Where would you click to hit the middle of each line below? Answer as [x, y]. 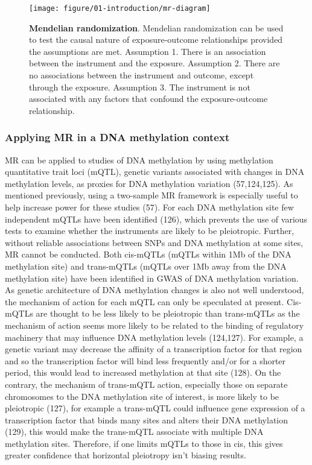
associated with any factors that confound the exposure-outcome [148, 99]
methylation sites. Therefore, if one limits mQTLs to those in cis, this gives [144, 443]
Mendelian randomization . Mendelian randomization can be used [156, 27]
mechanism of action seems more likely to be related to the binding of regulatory [154, 325]
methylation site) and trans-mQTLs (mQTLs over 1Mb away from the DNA [146, 266]
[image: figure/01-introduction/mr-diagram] [120, 8]
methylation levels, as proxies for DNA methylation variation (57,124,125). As [149, 183]
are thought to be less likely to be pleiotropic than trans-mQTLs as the [168, 313]
